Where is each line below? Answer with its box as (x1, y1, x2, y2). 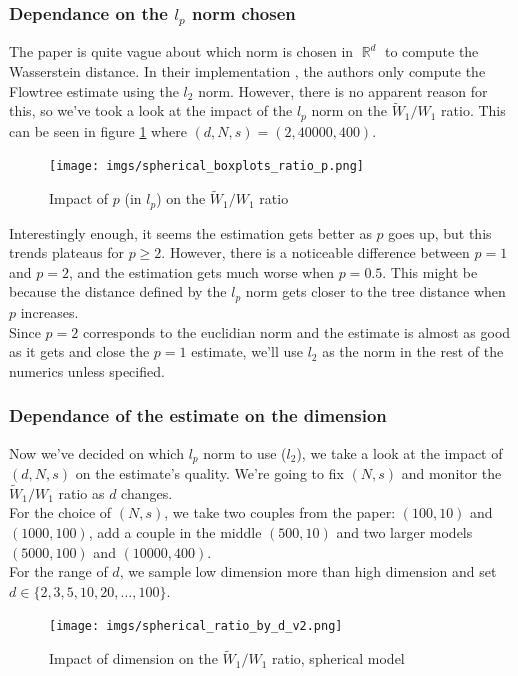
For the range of (9, 561, 108, 582)
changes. (121, 482, 173, 503)
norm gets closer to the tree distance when (245, 281, 506, 302)
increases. (20, 301, 79, 322)
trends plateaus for (9, 242, 124, 263)
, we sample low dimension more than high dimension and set (119, 561, 497, 582)
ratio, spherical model (271, 648, 405, 669)
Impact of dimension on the (49, 648, 218, 669)
